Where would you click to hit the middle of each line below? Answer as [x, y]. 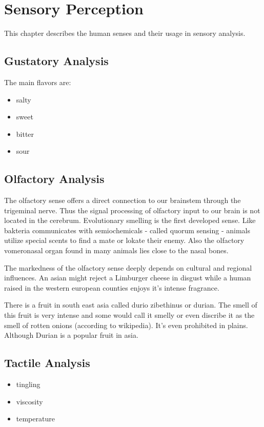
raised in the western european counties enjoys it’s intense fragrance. [112, 287]
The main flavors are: [38, 82]
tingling [28, 384]
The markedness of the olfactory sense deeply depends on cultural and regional [128, 267]
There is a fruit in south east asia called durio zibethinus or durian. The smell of [131, 305]
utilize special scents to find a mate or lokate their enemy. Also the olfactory [124, 240]
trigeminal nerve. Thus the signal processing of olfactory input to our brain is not [132, 210]
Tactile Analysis [47, 363]
